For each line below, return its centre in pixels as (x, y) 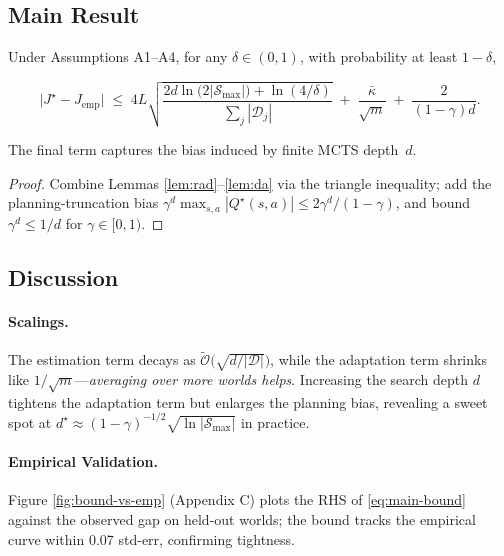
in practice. (275, 421)
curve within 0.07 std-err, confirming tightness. (152, 538)
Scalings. (38, 320)
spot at (30, 421)
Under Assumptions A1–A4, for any (118, 56)
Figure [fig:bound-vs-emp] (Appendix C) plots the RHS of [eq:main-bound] (237, 499)
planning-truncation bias (83, 202)
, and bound (433, 202)
